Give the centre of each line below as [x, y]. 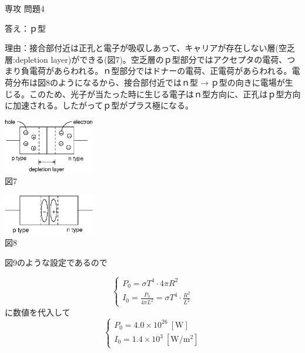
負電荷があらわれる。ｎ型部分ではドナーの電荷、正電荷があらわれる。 [156, 71]
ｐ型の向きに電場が [248, 82]
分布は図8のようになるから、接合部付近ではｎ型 [105, 82]
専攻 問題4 [25, 8]
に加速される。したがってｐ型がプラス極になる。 [99, 105]
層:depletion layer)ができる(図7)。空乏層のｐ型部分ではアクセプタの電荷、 [146, 59]
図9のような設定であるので [56, 262]
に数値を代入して [38, 312]
